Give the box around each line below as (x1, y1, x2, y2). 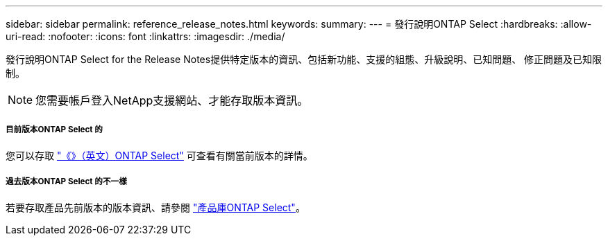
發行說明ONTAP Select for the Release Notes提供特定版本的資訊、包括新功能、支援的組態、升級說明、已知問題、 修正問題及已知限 (6, 53, 602, 65)
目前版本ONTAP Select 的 (6, 125, 103, 135)
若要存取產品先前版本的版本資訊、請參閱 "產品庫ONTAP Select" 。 (6, 201, 305, 213)
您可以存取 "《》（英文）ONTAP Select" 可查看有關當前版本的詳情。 (6, 149, 313, 161)
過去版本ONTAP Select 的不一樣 (6, 177, 127, 187)
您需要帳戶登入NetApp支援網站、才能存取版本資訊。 (35, 93, 309, 107)
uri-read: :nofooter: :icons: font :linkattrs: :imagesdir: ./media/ (6, 30, 285, 42)
